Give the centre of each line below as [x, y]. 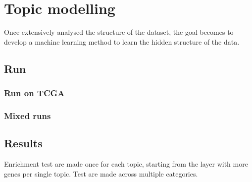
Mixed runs [27, 115]
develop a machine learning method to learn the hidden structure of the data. [122, 41]
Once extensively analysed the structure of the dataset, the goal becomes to [119, 32]
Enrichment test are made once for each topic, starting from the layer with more [126, 163]
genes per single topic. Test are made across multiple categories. [101, 173]
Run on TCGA [34, 93]
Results [23, 143]
